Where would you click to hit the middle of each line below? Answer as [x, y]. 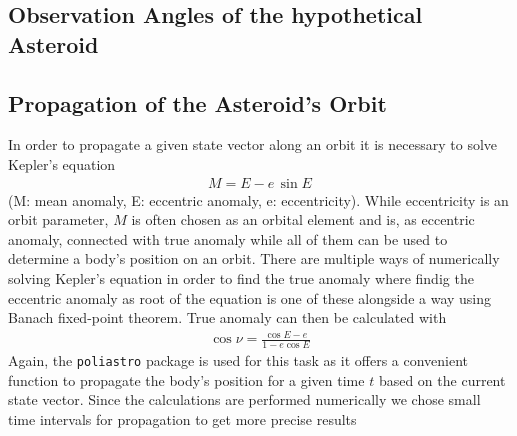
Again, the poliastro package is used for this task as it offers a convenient [238, 360]
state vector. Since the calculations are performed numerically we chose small [244, 399]
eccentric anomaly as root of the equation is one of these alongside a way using [250, 297]
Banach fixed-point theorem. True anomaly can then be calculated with [227, 317]
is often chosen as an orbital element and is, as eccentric [303, 219]
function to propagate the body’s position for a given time [186, 379]
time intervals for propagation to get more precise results [182, 418]
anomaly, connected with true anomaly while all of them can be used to [228, 238]
